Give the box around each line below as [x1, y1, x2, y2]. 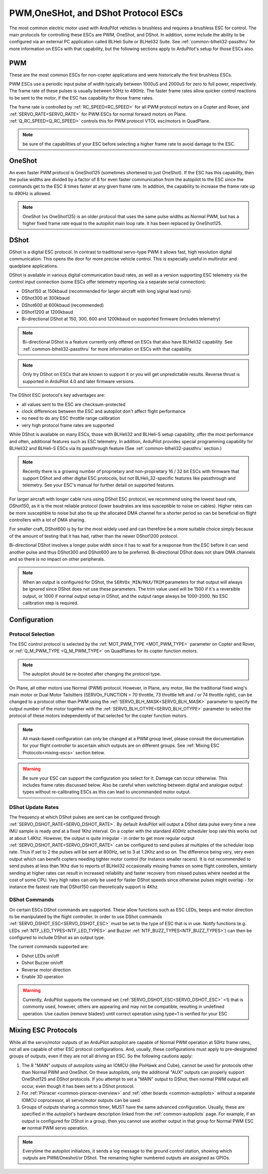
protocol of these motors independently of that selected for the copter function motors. [9, 712, 188, 719]
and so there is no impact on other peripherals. [9, 556, 105, 562]
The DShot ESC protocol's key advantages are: [9, 392, 105, 398]
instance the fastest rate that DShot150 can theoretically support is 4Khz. [9, 884, 159, 890]
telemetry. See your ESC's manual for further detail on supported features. [22, 482, 175, 488]
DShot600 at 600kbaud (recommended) [21, 302, 104, 308]
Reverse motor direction [21, 966, 71, 973]
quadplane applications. [9, 263, 59, 269]
